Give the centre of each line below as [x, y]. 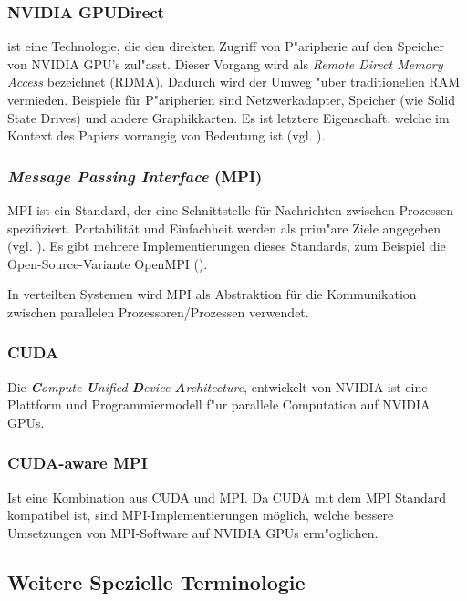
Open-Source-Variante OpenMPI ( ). [108, 263]
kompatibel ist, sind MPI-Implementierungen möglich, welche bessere [201, 515]
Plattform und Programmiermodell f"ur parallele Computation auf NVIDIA [219, 404]
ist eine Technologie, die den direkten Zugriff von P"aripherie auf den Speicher [226, 46]
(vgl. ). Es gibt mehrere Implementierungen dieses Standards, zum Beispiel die [227, 246]
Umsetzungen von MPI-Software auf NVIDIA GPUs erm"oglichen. [193, 532]
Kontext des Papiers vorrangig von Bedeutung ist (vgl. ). [166, 135]
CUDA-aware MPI [78, 463]
